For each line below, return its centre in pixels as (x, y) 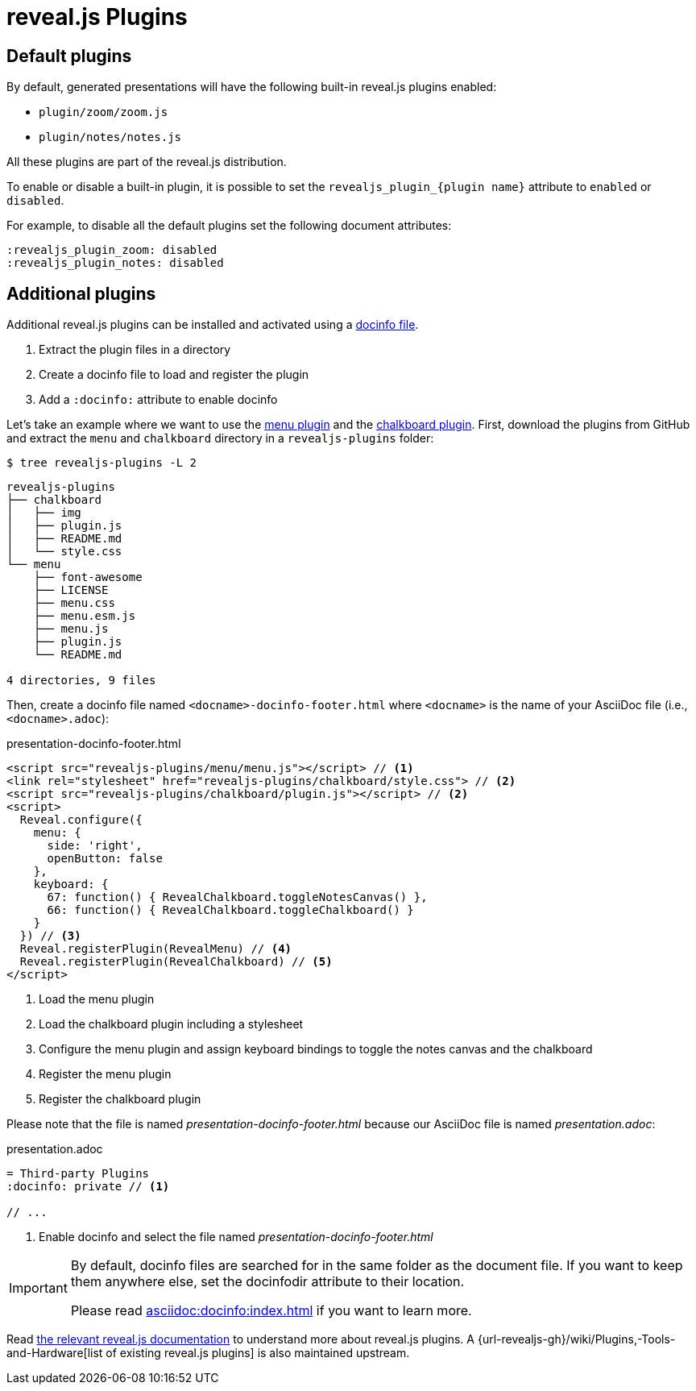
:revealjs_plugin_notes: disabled (115, 263)
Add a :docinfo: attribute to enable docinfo (158, 400)
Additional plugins (81, 293)
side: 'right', (95, 846)
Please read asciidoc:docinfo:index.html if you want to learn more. (271, 1311)
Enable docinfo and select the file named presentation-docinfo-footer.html (236, 1237)
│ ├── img (44, 513)
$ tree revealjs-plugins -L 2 (102, 463)
